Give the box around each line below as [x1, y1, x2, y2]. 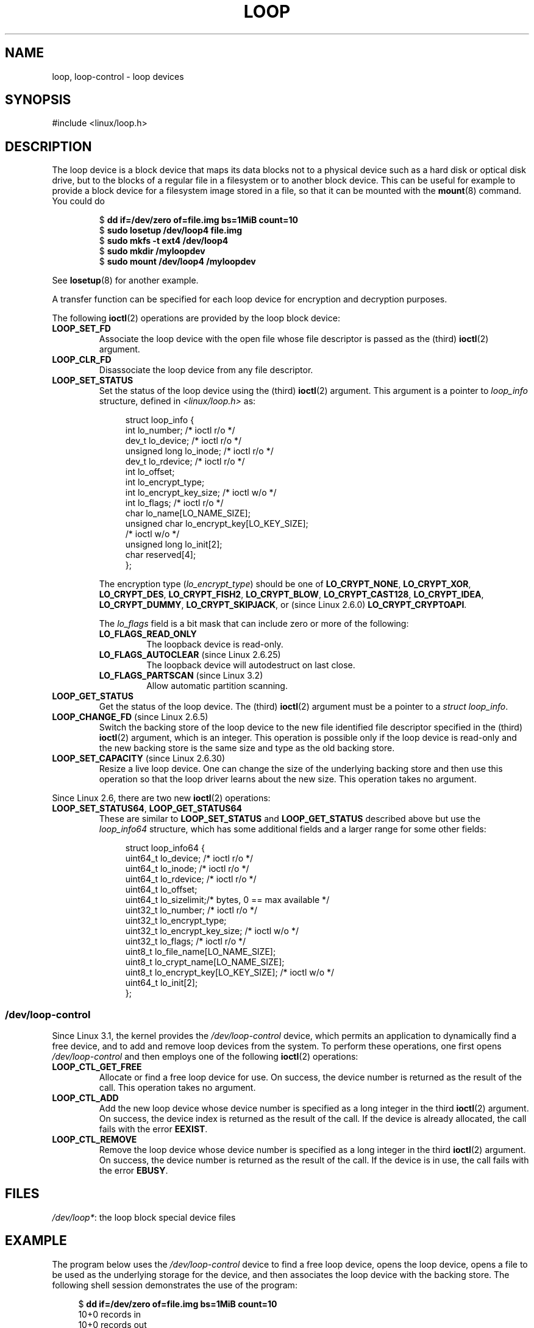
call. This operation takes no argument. [99, 1082, 256, 1093]
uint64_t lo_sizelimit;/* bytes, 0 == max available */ [125, 894, 330, 905]
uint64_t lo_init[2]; [125, 977, 198, 988]
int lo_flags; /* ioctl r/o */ [125, 498, 224, 509]
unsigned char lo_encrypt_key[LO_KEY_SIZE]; [125, 518, 308, 529]
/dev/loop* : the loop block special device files [52, 1212, 236, 1223]
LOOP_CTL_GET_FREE [52, 1062, 142, 1073]
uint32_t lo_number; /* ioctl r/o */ [125, 905, 257, 916]
